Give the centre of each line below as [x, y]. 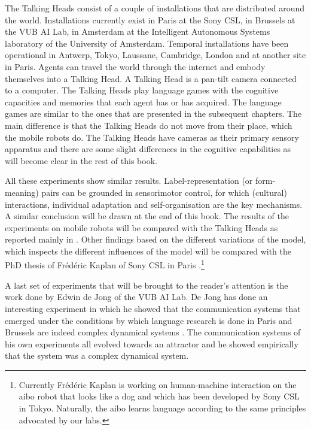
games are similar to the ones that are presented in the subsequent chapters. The [153, 113]
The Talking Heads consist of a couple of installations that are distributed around [155, 8]
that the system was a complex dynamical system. [97, 355]
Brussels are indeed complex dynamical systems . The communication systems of [153, 332]
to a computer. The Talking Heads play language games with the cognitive [142, 90]
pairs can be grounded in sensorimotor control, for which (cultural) [164, 192]
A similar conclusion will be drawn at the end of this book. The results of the [147, 216]
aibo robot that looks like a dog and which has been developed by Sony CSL [159, 396]
